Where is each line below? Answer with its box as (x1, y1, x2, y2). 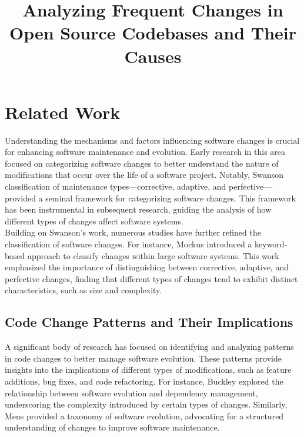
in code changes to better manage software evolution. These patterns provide (5, 352, 282, 364)
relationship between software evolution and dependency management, (5, 386, 258, 399)
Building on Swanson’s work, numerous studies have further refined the (5, 226, 261, 239)
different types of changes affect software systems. (5, 214, 183, 227)
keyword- (255, 238, 288, 250)
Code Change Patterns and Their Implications (5, 313, 293, 331)
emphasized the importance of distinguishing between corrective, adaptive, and (5, 261, 289, 273)
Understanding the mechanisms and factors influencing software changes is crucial (5, 134, 300, 146)
